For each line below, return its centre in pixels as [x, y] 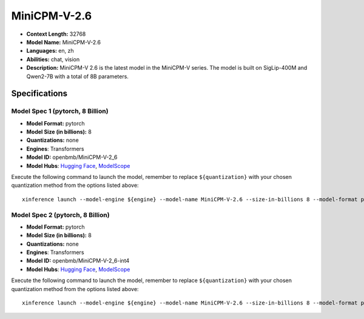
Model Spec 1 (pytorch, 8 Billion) [60, 111]
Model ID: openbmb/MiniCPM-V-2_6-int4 [78, 261]
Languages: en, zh [50, 51]
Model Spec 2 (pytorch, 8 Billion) [60, 215]
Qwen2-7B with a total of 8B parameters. [77, 76]
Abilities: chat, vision [53, 59]
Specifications [39, 94]
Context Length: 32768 [56, 34]
